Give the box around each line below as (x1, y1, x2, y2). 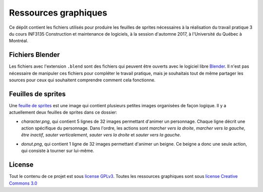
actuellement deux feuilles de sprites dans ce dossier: (9, 110, 117, 115)
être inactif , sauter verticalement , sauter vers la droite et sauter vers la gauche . (21, 132, 181, 138)
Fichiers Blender (9, 51, 60, 59)
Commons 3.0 (9, 180, 38, 186)
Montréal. (9, 38, 29, 44)
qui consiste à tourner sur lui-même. (21, 148, 94, 154)
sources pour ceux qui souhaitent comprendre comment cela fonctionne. (9, 77, 156, 83)
